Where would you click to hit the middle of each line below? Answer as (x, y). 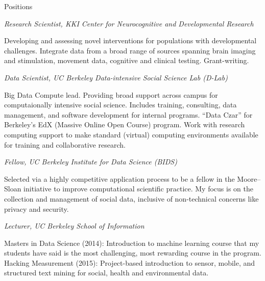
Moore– (249, 178)
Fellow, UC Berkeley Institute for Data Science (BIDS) (91, 162)
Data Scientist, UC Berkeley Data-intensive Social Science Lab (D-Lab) (116, 77)
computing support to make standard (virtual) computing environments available (131, 134)
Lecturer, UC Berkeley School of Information (74, 226)
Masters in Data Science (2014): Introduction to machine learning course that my (132, 243)
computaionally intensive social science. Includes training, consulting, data (121, 105)
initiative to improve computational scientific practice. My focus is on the (138, 189)
